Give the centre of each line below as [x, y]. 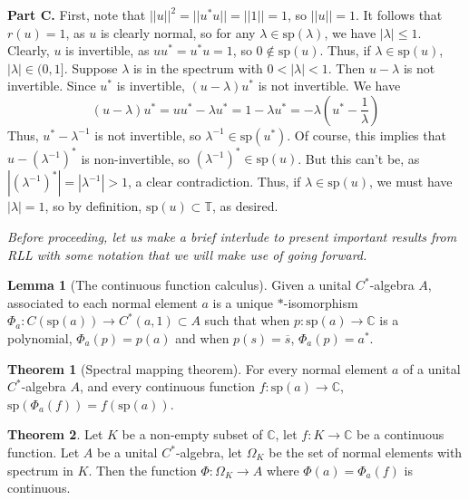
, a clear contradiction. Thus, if [215, 182]
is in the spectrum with [198, 67]
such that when [247, 320]
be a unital [127, 452]
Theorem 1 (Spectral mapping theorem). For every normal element [198, 368]
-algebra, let [209, 452]
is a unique [243, 302]
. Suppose [91, 67]
